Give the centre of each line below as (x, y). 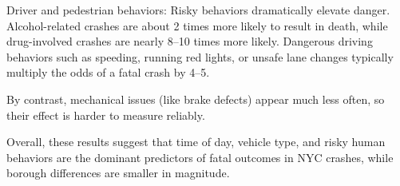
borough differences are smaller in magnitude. (118, 173)
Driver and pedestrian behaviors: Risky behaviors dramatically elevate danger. (198, 10)
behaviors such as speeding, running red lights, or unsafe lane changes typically (200, 56)
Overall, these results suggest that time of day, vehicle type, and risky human (196, 142)
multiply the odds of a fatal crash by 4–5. (108, 72)
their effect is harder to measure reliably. (106, 115)
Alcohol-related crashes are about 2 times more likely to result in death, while (197, 25)
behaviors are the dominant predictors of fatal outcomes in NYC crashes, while (200, 157)
